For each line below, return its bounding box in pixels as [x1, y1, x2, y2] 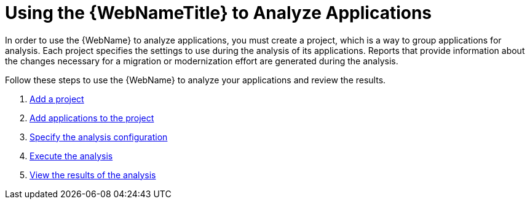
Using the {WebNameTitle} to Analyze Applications [5, 2, 432, 23]
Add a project [30, 93, 84, 104]
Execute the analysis [30, 150, 113, 161]
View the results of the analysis [30, 169, 156, 180]
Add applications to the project [30, 112, 154, 123]
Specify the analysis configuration [30, 131, 168, 142]
